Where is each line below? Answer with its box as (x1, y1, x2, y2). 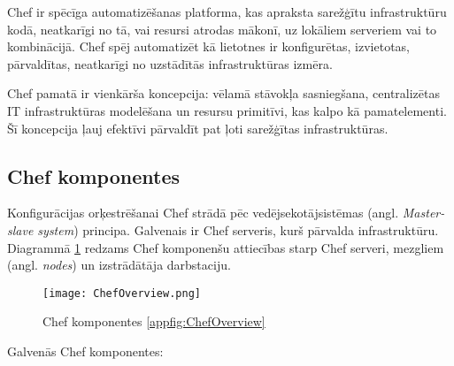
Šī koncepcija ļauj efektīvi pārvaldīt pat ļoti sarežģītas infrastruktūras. (7, 118, 389, 137)
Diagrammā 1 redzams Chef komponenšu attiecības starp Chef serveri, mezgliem (7, 238, 444, 256)
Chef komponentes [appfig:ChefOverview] (42, 312, 265, 331)
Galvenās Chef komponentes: (7, 341, 164, 360)
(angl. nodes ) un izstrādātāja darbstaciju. (7, 255, 231, 274)
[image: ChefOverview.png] (42, 286, 201, 300)
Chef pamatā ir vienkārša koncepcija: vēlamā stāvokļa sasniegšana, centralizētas (7, 84, 440, 103)
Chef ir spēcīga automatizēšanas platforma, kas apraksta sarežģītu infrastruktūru (7, 3, 447, 20)
